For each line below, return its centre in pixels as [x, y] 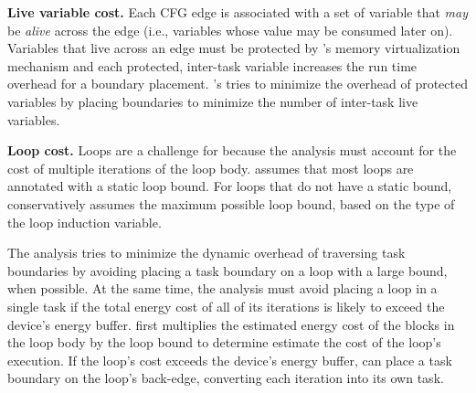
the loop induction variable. [85, 222]
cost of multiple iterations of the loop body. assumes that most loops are [211, 168]
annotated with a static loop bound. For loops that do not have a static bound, [230, 186]
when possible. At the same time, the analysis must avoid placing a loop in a [222, 288]
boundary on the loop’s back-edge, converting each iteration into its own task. [226, 378]
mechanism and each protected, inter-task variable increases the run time [212, 65]
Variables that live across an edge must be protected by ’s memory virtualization [234, 48]
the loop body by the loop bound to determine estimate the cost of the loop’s [224, 342]
